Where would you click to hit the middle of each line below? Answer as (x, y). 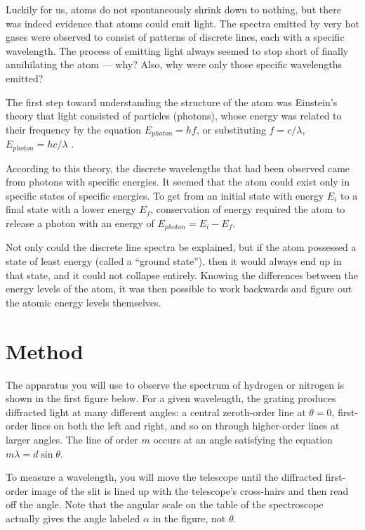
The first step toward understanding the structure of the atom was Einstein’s (172, 102)
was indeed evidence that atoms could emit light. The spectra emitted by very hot (182, 23)
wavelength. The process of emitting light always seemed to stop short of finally (177, 50)
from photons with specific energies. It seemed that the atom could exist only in (178, 182)
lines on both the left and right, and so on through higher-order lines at (185, 426)
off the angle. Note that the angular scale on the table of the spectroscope (165, 504)
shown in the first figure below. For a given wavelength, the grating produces (171, 398)
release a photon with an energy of (80, 223)
